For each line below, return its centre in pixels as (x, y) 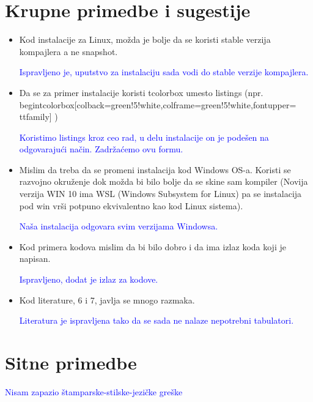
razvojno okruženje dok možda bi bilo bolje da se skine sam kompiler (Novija (164, 181)
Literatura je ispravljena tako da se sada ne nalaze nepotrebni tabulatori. (156, 320)
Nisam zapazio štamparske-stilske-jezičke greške (94, 391)
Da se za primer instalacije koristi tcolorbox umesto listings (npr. (141, 92)
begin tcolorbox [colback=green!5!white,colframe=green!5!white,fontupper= (158, 104)
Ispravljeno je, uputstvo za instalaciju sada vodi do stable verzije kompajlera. (164, 72)
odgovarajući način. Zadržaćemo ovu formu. (101, 149)
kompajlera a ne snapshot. (68, 51)
